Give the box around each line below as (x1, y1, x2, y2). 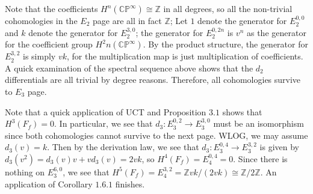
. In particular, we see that (54, 117, 153, 130)
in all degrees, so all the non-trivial (163, 2, 293, 14)
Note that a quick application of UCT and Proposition (5, 105, 206, 118)
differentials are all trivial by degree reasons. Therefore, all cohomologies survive (5, 73, 301, 86)
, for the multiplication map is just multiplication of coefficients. (66, 50, 303, 62)
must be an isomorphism (213, 117, 304, 130)
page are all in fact (92, 14, 162, 26)
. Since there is (233, 152, 288, 165)
